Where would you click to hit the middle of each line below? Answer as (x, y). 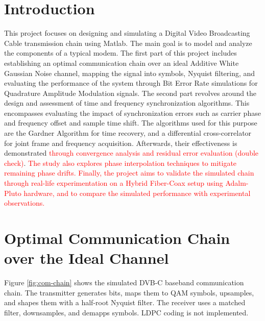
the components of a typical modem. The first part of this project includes (121, 53)
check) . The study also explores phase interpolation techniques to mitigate (121, 163)
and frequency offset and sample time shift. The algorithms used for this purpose (131, 123)
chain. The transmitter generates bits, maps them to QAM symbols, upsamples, (129, 292)
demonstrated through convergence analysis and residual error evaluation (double (131, 153)
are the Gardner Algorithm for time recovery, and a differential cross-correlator (128, 133)
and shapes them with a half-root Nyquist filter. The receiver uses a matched (125, 302)
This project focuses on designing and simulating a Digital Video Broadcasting (127, 33)
